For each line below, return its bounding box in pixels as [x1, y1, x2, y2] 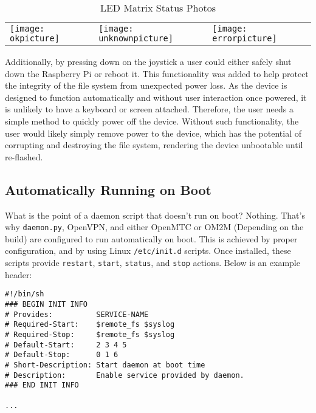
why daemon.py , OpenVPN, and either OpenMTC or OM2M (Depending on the [5, 220, 304, 233]
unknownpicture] [98, 33, 173, 43]
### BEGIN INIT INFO [5, 299, 88, 309]
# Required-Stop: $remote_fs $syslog [5, 330, 175, 339]
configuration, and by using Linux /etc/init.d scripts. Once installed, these [5, 244, 291, 257]
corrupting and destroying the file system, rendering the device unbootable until [5, 138, 303, 151]
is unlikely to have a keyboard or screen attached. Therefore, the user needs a [5, 103, 294, 115]
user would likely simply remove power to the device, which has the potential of [5, 126, 301, 139]
